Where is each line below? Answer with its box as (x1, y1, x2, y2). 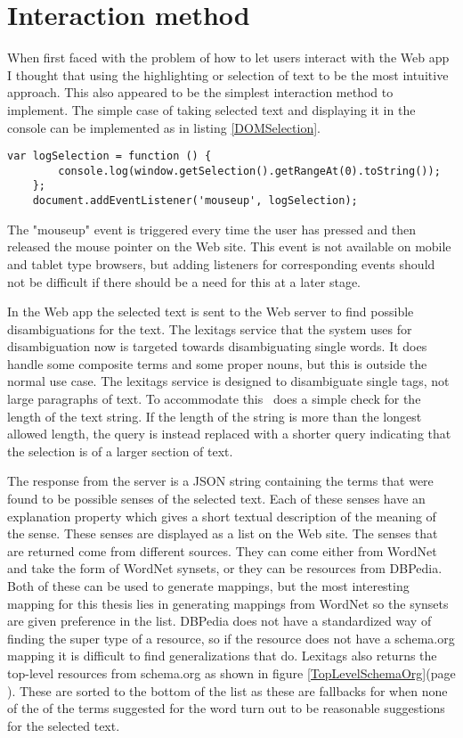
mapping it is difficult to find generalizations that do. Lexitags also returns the (7, 646, 437, 665)
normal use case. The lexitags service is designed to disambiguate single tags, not (7, 372, 450, 390)
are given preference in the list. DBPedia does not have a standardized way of (7, 611, 432, 630)
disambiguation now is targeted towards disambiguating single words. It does (7, 337, 427, 356)
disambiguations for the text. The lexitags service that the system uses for (7, 319, 412, 338)
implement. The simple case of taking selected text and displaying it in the (7, 100, 416, 119)
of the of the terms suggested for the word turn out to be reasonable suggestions (7, 699, 445, 717)
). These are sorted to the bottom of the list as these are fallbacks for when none (7, 681, 448, 700)
